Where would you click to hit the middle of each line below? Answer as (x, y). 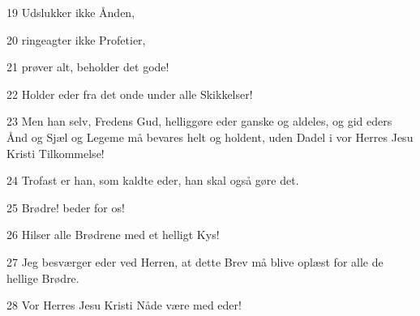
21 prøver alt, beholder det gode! (88, 67)
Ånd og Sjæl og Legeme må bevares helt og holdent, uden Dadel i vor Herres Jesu (210, 137)
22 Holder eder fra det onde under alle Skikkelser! (130, 94)
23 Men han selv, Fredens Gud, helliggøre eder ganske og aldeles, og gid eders (199, 121)
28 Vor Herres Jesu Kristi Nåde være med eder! (124, 305)
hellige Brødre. (43, 278)
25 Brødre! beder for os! (66, 207)
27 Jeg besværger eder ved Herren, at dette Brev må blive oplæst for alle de (195, 261)
